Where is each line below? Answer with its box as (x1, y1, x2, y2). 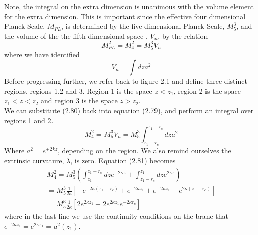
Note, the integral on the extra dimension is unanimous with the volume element (4, 1, 254, 11)
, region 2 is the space (173, 85, 241, 96)
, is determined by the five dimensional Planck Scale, (61, 21, 225, 31)
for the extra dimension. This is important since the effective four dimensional (4, 11, 246, 21)
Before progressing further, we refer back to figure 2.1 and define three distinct (4, 75, 247, 86)
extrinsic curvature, (4, 155, 64, 166)
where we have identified (4, 49, 80, 59)
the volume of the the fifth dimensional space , (4, 30, 148, 41)
